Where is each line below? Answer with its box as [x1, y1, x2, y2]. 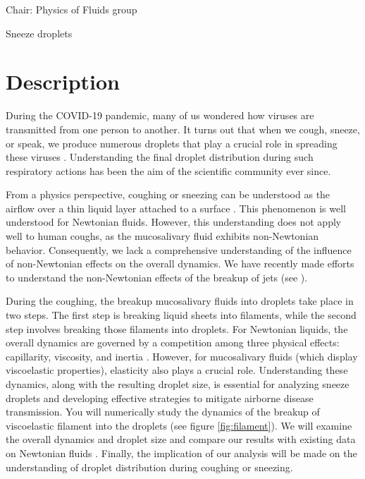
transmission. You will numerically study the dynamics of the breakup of [6, 404, 320, 419]
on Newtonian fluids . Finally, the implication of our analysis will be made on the [6, 445, 357, 460]
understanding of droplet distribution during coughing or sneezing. [6, 459, 293, 474]
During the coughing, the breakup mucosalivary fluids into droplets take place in [6, 293, 354, 308]
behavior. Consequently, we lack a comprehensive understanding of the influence [6, 242, 352, 257]
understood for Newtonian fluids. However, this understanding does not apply [6, 214, 342, 229]
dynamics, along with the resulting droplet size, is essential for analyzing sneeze [6, 377, 349, 391]
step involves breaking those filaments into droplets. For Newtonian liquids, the [6, 321, 348, 336]
